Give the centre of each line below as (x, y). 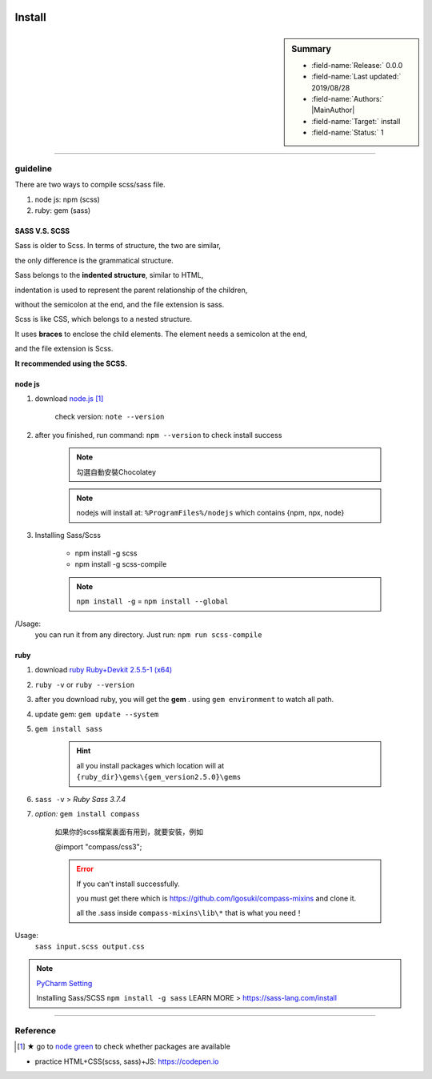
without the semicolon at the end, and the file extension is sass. (120, 305)
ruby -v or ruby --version (85, 684)
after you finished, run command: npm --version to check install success (158, 435)
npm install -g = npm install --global (152, 601)
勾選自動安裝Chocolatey (116, 471)
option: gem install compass (87, 813)
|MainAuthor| (333, 110)
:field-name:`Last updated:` (356, 77)
